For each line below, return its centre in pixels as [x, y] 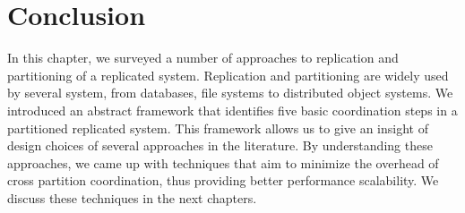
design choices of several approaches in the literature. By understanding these [220, 145]
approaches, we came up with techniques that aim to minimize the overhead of [223, 162]
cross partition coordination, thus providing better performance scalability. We [223, 180]
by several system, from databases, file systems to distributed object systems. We [230, 93]
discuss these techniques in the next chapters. [132, 197]
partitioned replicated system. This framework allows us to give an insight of [218, 128]
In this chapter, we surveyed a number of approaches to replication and [203, 58]
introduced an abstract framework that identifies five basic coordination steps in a [232, 110]
